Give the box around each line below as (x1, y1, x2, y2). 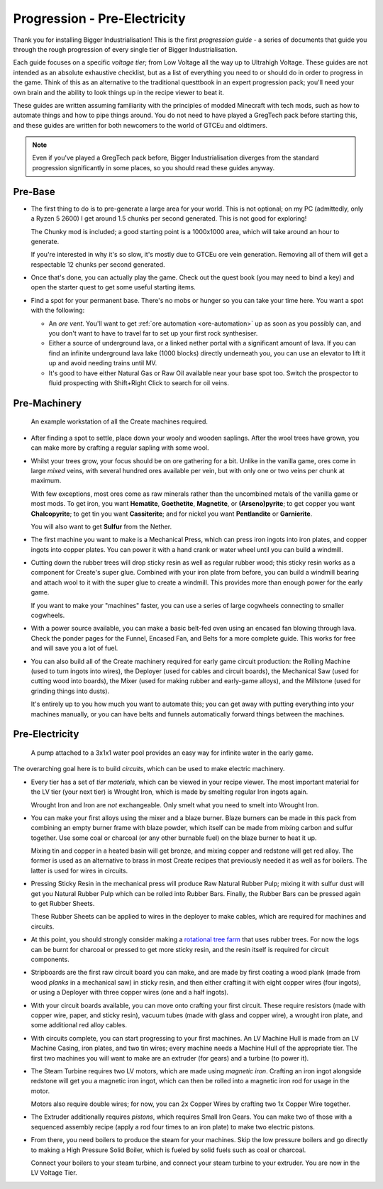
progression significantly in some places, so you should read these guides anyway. (32, 163, 275, 172)
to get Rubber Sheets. (30, 900, 95, 908)
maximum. (30, 476, 62, 485)
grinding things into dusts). (30, 687, 110, 695)
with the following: (30, 306, 85, 315)
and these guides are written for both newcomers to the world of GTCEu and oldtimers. (13, 121, 268, 129)
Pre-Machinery (13, 397, 82, 409)
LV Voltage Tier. (30, 1168, 77, 1177)
